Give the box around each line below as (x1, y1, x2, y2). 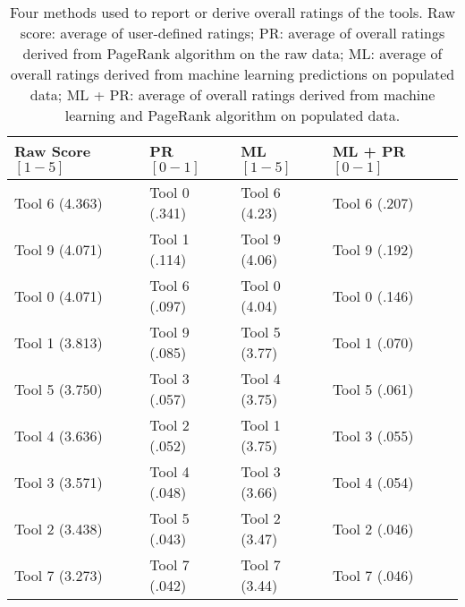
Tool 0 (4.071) (14, 285, 103, 306)
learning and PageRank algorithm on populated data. (64, 105, 401, 125)
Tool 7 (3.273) (14, 564, 103, 586)
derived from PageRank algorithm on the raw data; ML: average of (22, 43, 443, 64)
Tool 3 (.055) (332, 424, 414, 446)
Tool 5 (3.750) (14, 378, 103, 399)
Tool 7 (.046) (332, 564, 414, 586)
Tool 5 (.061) (332, 378, 414, 399)
